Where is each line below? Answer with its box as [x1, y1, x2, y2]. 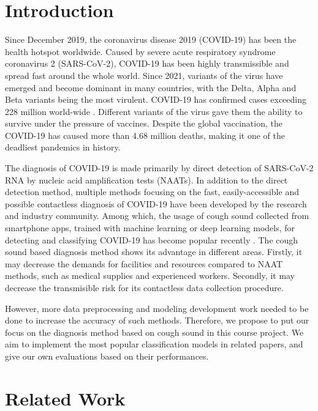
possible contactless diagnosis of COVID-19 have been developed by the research [5, 197, 307, 210]
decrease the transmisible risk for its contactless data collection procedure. [5, 281, 284, 294]
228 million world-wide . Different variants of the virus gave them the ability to [5, 105, 303, 117]
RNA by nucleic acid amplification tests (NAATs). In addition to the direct [5, 173, 288, 186]
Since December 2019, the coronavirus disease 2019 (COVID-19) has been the [5, 33, 297, 46]
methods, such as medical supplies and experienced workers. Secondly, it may [5, 269, 295, 282]
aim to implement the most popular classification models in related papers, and [5, 338, 303, 350]
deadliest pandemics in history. [5, 141, 121, 154]
